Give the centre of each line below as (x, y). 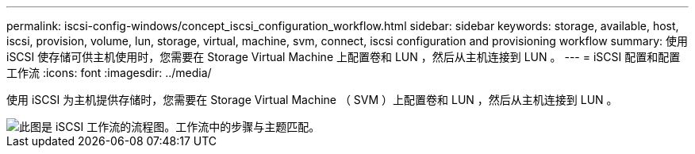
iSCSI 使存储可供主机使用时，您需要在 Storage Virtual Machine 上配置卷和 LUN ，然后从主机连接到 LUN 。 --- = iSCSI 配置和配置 (344, 57)
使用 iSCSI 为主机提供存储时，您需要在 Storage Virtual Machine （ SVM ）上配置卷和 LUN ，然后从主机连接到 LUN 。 (312, 100)
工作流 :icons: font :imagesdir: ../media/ (109, 73)
